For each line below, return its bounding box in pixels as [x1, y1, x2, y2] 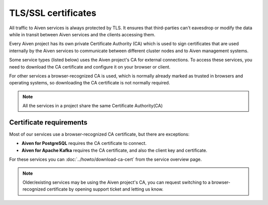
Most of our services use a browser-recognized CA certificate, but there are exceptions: [9, 131, 190, 137]
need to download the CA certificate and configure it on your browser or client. [9, 64, 171, 69]
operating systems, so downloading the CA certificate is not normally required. [9, 80, 170, 86]
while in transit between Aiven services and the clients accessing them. [9, 31, 156, 37]
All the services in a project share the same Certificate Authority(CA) [22, 103, 163, 109]
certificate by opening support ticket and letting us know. [47, 186, 164, 192]
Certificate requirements [9, 118, 88, 127]
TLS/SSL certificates [9, 7, 97, 18]
